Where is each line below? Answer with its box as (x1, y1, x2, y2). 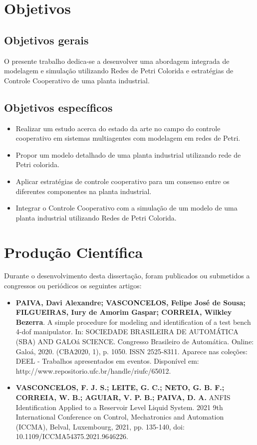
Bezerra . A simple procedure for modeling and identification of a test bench (15, 316, 251, 327)
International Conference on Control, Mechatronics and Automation (15, 412, 224, 422)
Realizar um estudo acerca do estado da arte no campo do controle (15, 123, 221, 133)
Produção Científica (4, 241, 143, 262)
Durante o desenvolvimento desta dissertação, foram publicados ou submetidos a (4, 270, 250, 281)
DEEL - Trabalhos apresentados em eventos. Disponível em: (15, 356, 199, 366)
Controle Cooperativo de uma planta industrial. (4, 75, 150, 85)
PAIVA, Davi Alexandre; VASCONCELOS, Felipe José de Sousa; (15, 297, 246, 307)
